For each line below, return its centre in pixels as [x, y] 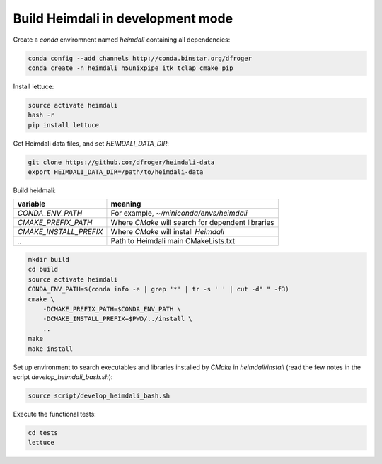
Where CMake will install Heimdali [168, 232]
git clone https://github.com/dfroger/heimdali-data [121, 162]
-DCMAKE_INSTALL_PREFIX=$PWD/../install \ [117, 319]
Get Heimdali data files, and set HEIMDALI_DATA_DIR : [91, 143]
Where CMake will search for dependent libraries [193, 223]
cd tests [43, 433]
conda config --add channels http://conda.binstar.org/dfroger [140, 58]
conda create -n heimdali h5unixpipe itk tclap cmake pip [131, 68]
